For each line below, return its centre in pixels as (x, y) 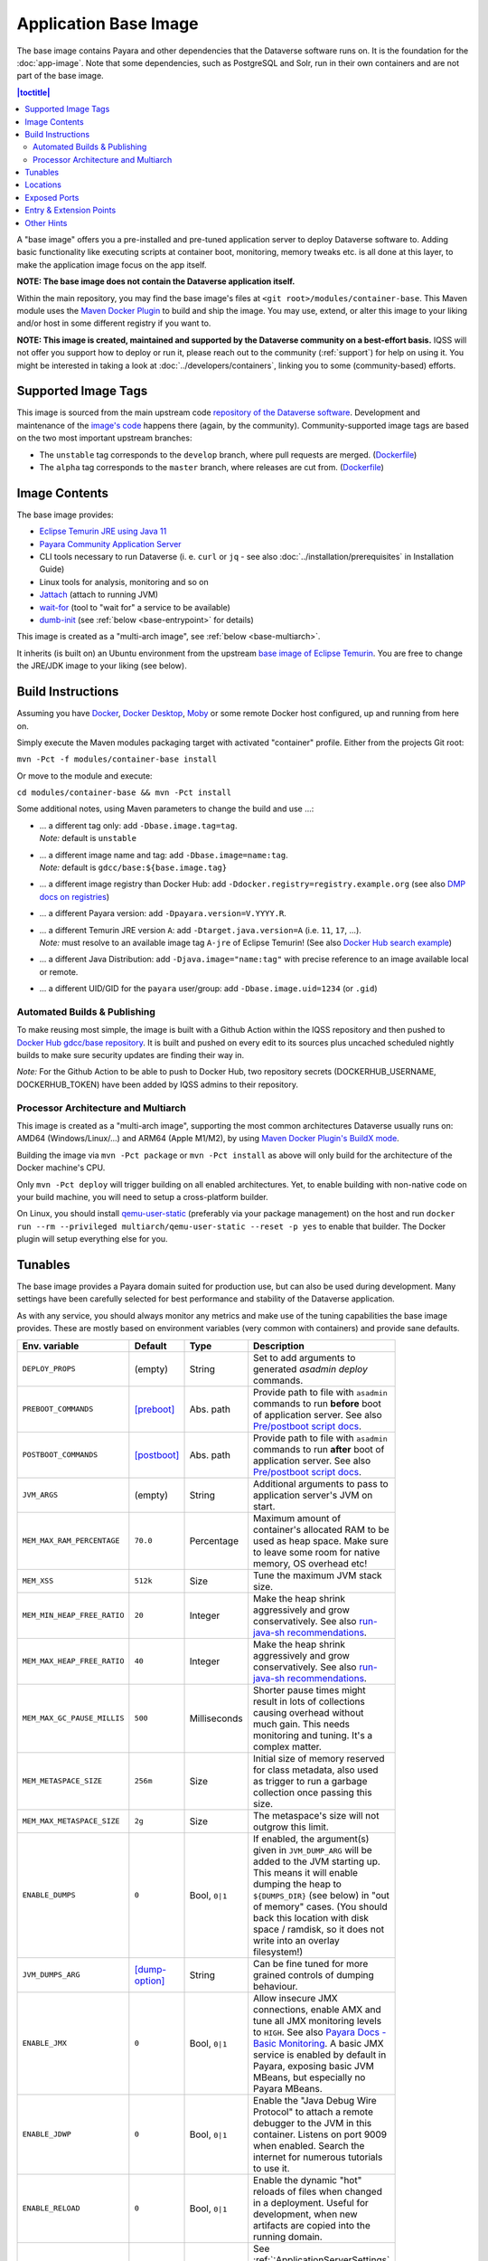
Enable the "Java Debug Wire (315, 2100)
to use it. (272, 2168)
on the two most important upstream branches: (104, 438)
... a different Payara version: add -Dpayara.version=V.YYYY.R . (163, 913)
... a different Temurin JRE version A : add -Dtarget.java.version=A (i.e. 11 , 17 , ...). (200, 930)
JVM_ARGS (40, 1495)
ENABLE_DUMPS (49, 1895)
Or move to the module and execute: (84, 776)
